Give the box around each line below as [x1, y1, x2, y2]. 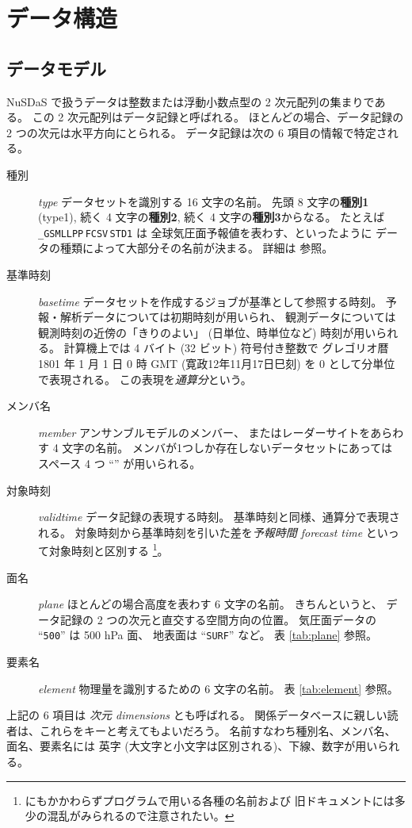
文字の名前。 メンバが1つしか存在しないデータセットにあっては [62, 439, 393, 456]
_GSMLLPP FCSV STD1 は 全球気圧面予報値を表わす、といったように [38, 224, 372, 240]
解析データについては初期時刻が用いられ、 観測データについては [59, 309, 396, 325]
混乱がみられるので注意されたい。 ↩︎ [47, 807, 235, 824]
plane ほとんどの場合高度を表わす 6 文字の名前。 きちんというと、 [38, 596, 383, 612]
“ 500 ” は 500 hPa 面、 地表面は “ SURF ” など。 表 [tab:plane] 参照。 [38, 627, 378, 643]
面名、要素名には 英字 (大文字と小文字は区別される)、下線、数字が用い [6, 738, 378, 754]
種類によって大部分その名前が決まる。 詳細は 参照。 [59, 240, 334, 256]
